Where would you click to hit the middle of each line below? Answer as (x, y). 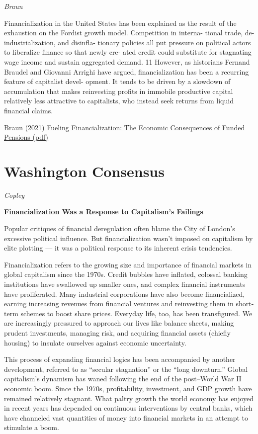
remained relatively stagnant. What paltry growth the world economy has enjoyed (129, 398)
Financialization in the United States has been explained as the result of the (120, 23)
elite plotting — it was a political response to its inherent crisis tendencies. (118, 248)
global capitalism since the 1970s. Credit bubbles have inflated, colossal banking (126, 274)
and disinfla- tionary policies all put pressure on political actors (154, 42)
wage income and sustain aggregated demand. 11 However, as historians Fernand (127, 61)
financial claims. (29, 110)
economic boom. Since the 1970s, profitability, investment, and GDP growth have (128, 388)
